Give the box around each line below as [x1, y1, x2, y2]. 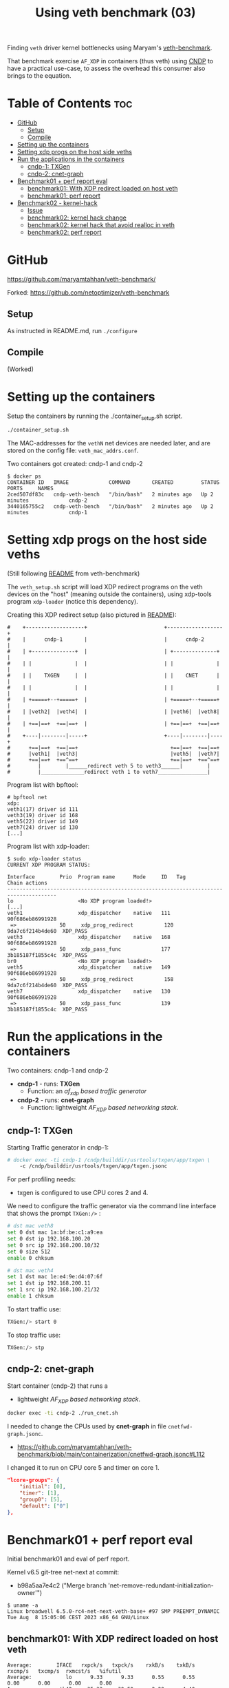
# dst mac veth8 [7, 1223, 54, 1230]
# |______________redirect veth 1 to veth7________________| [7, 769, 211, 776]
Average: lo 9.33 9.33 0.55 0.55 [7, 1674, 195, 1681]
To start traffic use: [7, 1305, 61, 1313]
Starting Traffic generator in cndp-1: [7, 1143, 109, 1151]
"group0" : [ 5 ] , [19, 1496, 63, 1503]
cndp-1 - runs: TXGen [17, 1079, 80, 1088]
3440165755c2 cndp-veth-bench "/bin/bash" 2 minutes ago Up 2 [7, 503, 214, 510]
